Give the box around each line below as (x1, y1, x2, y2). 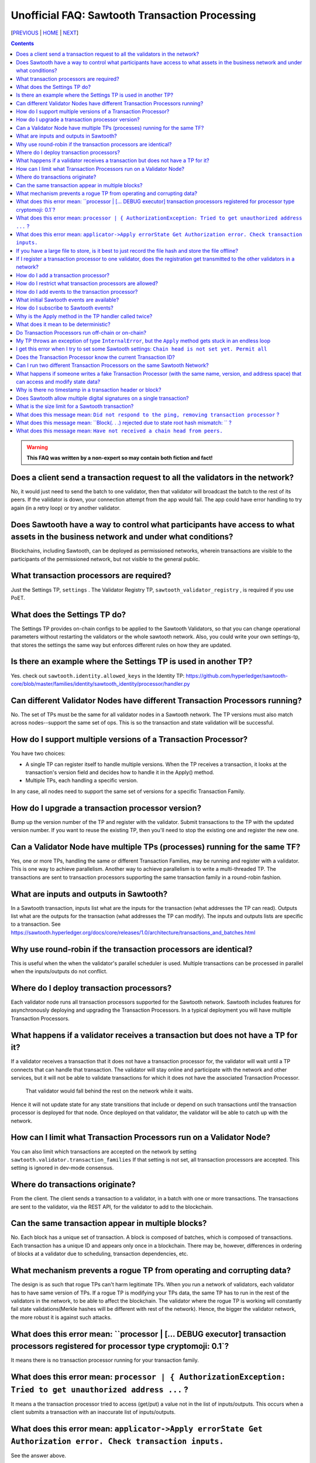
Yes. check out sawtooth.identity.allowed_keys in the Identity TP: (11, 672, 184, 679)
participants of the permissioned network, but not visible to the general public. (11, 555, 200, 562)
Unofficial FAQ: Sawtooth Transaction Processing (11, 9, 256, 22)
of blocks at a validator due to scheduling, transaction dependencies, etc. (11, 1250, 188, 1258)
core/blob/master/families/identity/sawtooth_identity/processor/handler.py (11, 680, 190, 687)
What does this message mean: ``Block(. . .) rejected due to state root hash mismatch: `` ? (16, 419, 232, 426)
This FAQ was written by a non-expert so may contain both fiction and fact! (26, 454, 213, 462)
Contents (11, 40, 35, 47)
